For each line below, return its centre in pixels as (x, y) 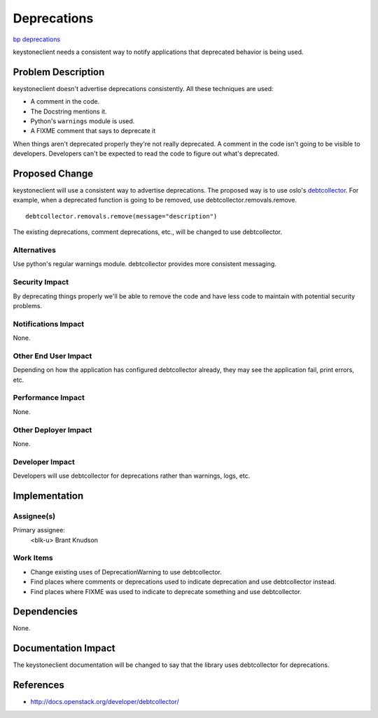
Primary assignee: (39, 530)
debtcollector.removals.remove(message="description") (121, 216)
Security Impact (41, 282)
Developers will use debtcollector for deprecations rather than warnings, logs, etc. (132, 476)
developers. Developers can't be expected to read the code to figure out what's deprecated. (146, 153)
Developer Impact (44, 462)
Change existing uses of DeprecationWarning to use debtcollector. (126, 572)
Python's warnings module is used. (83, 121)
